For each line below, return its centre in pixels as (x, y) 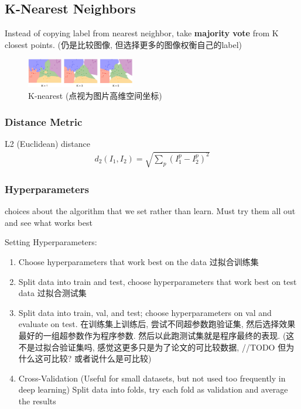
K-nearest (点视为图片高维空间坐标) (95, 96)
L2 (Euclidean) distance (47, 143)
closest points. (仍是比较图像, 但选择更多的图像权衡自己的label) (124, 44)
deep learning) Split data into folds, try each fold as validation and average (153, 389)
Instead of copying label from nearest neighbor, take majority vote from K (142, 33)
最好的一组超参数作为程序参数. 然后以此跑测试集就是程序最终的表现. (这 (156, 335)
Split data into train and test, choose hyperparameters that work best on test (158, 281)
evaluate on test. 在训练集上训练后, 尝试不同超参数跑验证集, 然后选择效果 (157, 324)
